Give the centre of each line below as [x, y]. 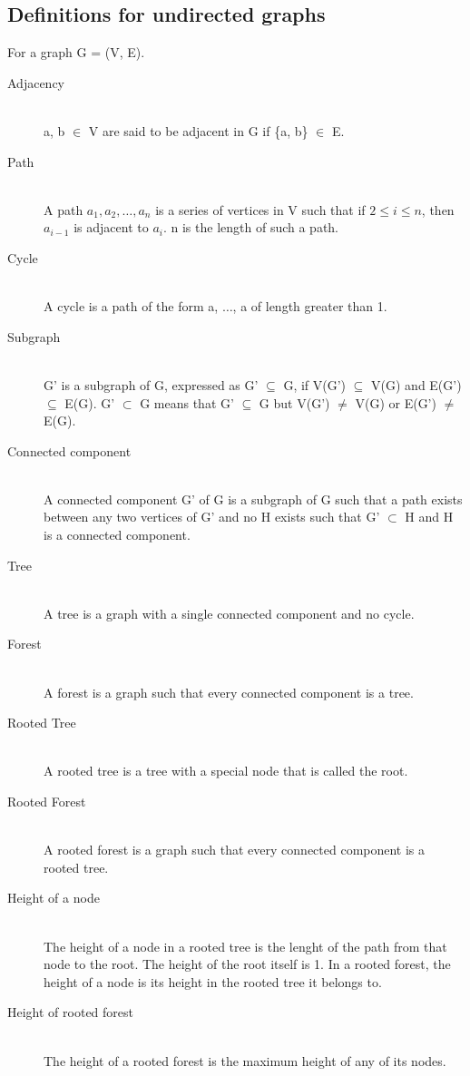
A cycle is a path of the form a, [131, 306]
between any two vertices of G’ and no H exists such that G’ [212, 517]
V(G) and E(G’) [416, 384]
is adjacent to [111, 227]
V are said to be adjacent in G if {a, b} [198, 130]
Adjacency [36, 82]
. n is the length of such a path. [251, 227]
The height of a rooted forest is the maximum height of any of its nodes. [245, 1060]
